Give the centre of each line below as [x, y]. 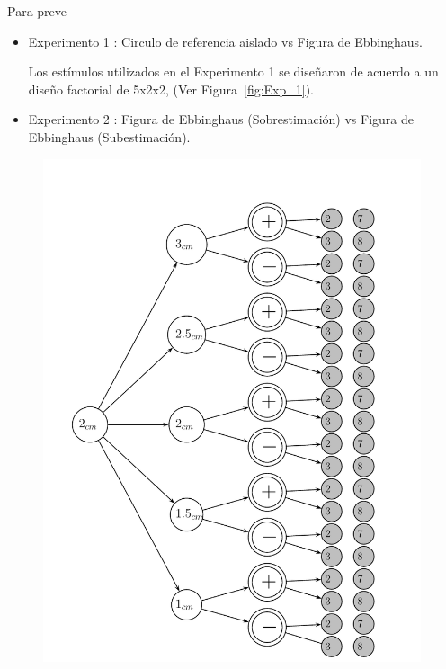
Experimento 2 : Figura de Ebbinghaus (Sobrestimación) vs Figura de [221, 119]
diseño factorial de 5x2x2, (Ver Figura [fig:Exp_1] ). [171, 89]
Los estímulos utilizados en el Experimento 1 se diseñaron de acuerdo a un [233, 71]
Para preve [37, 11]
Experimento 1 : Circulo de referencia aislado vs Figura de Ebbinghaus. [225, 41]
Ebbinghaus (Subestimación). [109, 136]
